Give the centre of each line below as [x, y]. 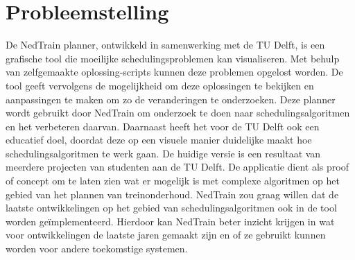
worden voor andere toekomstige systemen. [97, 249]
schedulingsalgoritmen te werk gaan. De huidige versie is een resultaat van [163, 153]
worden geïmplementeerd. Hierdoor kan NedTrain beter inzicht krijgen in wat [170, 221]
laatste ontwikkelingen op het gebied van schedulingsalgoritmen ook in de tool [171, 208]
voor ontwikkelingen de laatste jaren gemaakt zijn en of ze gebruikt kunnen [166, 235]
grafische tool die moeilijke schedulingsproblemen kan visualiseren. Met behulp [173, 58]
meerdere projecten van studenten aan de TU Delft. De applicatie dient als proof [177, 167]
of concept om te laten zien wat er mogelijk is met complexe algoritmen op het [173, 181]
